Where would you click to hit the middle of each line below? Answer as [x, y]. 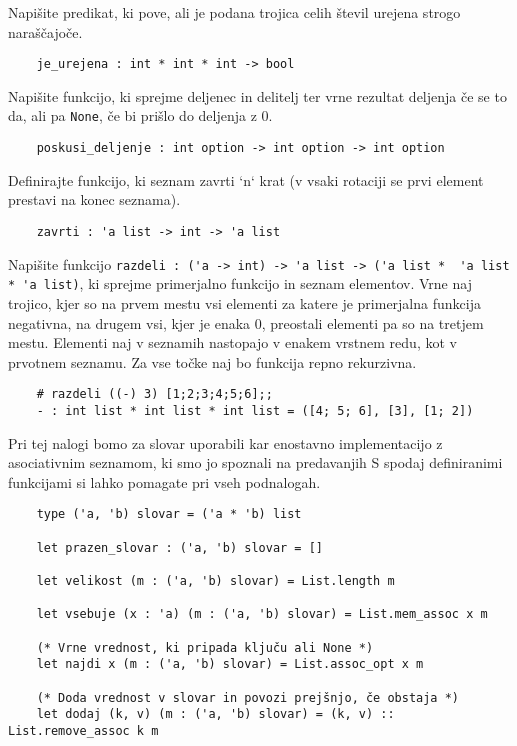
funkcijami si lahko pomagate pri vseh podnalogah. [164, 481]
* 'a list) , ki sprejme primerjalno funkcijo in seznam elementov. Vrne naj [240, 283]
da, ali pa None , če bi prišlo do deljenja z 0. [140, 115]
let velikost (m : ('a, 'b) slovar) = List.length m [215, 581]
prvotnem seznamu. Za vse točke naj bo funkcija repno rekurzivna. [212, 361]
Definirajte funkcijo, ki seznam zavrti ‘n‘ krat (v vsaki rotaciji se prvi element [246, 179]
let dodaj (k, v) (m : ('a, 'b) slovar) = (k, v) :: [215, 714]
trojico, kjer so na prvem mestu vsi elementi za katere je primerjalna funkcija [244, 302]
